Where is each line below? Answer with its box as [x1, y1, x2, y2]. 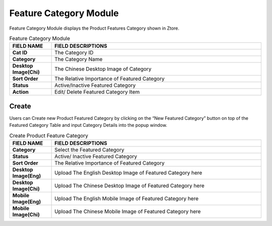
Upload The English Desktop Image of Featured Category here [54, 169, 202, 176]
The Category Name [54, 56, 103, 63]
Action [12, 89, 29, 96]
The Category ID [54, 49, 94, 56]
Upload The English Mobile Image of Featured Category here [54, 195, 199, 202]
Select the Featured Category [54, 146, 124, 153]
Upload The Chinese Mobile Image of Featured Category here [54, 208, 201, 215]
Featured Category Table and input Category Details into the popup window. [9, 122, 167, 128]
